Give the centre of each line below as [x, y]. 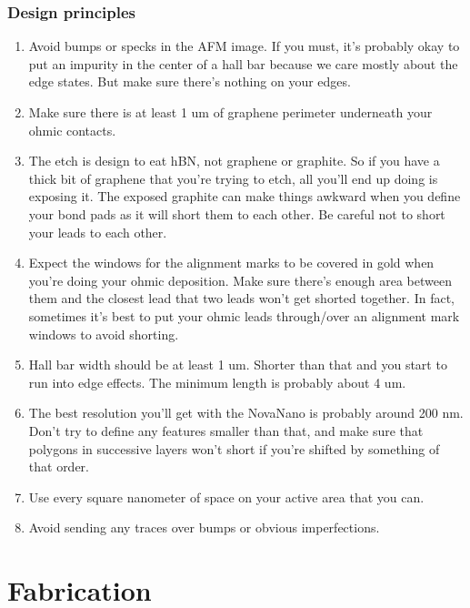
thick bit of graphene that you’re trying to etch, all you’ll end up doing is [233, 178]
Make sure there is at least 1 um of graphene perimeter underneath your [230, 112]
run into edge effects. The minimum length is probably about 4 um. [217, 382]
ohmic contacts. [72, 130]
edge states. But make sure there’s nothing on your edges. [190, 81]
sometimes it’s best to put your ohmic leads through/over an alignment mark [244, 315]
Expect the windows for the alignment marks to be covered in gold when [231, 263]
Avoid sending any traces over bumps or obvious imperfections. [204, 527]
